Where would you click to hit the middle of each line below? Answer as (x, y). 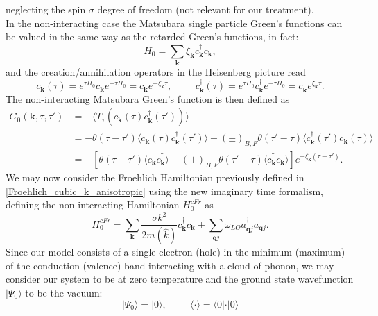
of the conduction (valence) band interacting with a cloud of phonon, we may (170, 265)
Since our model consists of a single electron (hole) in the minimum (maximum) (175, 252)
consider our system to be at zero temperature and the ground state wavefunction (180, 279)
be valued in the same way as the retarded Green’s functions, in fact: (152, 36)
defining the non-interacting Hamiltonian (93, 205)
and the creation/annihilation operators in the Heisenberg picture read (156, 71)
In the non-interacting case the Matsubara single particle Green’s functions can (174, 23)
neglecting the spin (46, 9)
